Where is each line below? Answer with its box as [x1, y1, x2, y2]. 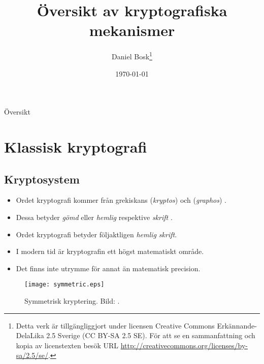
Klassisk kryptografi [4, 136, 147, 157]
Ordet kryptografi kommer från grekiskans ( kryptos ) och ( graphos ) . [16, 195, 226, 205]
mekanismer [89, 20, 175, 41]
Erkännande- [217, 320, 257, 331]
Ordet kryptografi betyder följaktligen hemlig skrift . [16, 229, 177, 239]
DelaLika [16, 330, 44, 341]
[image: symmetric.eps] [24, 281, 105, 288]
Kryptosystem [4, 171, 80, 187]
